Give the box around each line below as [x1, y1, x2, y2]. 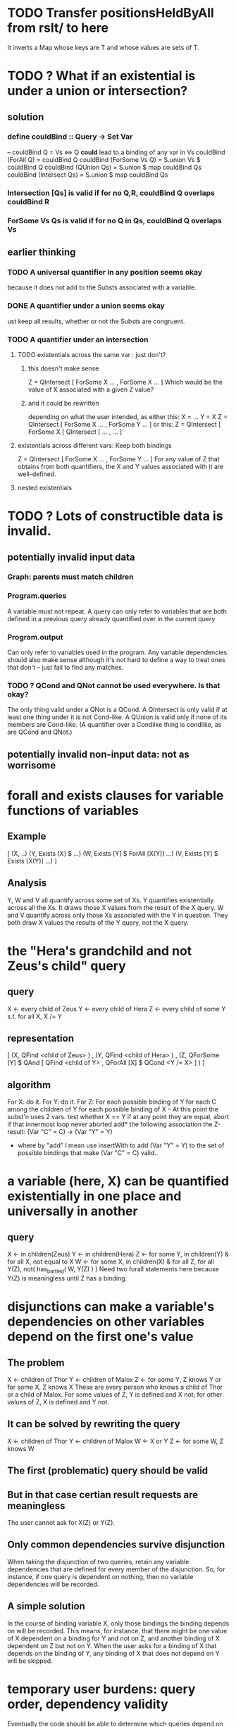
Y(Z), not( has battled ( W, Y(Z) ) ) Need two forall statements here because [7, 1265, 220, 1275]
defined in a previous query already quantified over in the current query [7, 614, 216, 623]
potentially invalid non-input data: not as [7, 748, 190, 760]
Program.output [7, 632, 63, 642]
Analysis [7, 877, 47, 889]
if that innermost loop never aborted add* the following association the [7, 1120, 213, 1128]
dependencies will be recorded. [7, 1580, 99, 1588]
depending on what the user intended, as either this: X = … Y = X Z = [27, 412, 228, 420]
